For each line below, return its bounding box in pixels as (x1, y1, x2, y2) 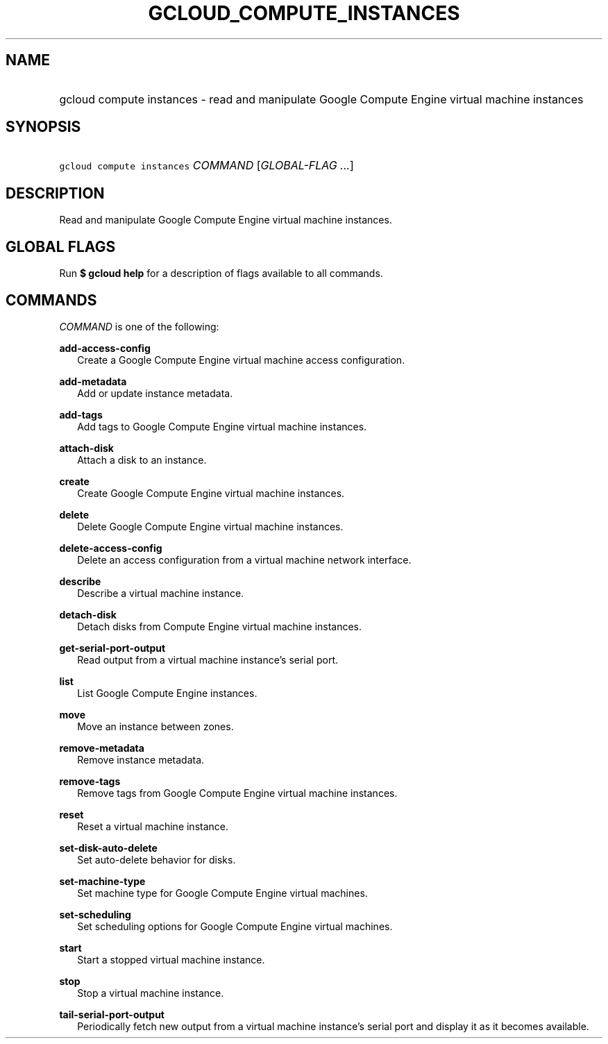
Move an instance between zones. (77, 720, 234, 732)
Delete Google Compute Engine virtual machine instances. (77, 520, 344, 532)
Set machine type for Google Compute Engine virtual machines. (77, 886, 368, 899)
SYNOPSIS (6, 118, 81, 136)
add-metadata (59, 375, 127, 387)
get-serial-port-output (59, 641, 166, 654)
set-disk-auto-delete (59, 841, 158, 854)
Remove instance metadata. (77, 753, 205, 766)
